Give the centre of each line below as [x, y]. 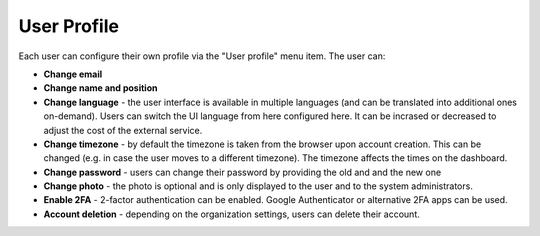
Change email [73, 74]
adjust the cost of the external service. [123, 130]
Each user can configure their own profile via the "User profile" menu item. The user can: [202, 56]
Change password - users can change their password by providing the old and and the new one [242, 172]
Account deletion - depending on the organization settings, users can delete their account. [231, 214]
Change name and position [100, 88]
